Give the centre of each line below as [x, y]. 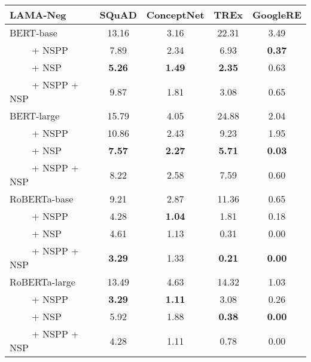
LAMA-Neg [38, 15]
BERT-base [33, 33]
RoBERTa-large [42, 282]
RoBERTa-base [42, 199]
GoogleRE [277, 15]
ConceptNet [175, 15]
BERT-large [35, 116]
